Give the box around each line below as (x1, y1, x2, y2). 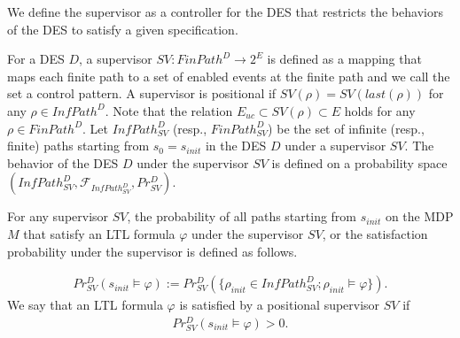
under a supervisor (285, 136, 386, 155)
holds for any (344, 101, 416, 119)
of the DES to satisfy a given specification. (7, 19, 238, 38)
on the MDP (385, 207, 454, 226)
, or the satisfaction (322, 224, 428, 242)
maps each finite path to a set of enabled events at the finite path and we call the (7, 66, 450, 85)
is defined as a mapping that (267, 50, 422, 68)
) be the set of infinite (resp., (268, 119, 425, 137)
